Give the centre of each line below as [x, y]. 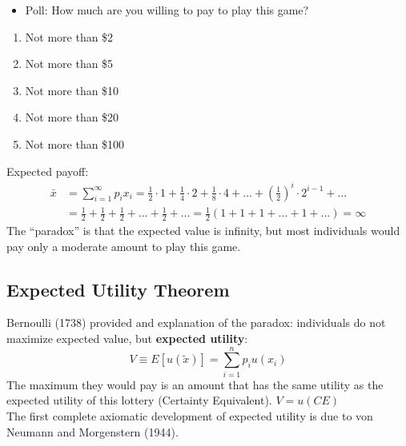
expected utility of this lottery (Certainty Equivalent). [139, 400]
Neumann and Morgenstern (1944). [92, 431]
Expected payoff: [48, 171]
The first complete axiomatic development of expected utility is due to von [190, 415]
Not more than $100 [75, 143]
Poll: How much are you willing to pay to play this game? [167, 10]
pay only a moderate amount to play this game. [124, 246]
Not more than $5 [69, 64]
